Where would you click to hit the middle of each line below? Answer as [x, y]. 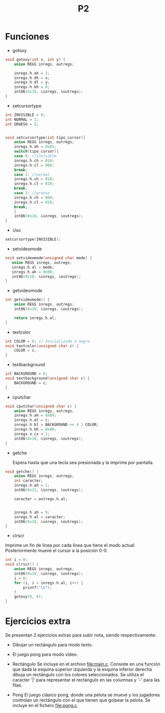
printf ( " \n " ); [38, 588]
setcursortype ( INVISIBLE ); [33, 239]
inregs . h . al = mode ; [33, 267]
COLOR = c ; [25, 351]
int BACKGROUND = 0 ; [27, 374]
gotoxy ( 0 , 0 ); [29, 597]
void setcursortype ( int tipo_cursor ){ [45, 137]
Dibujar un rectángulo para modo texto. [52, 645]
